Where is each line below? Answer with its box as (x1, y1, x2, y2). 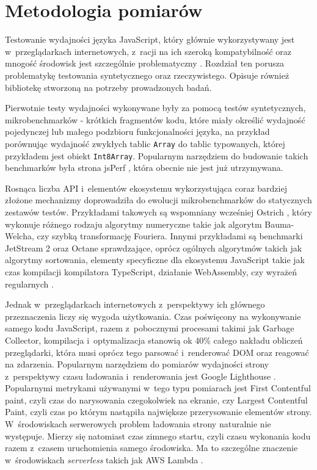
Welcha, (5, 230, 34, 242)
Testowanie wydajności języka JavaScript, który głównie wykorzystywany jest (5, 33, 295, 46)
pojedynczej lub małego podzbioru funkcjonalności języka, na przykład (5, 125, 270, 138)
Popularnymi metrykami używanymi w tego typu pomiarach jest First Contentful (5, 381, 311, 394)
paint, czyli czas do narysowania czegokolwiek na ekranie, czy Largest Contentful (5, 393, 308, 406)
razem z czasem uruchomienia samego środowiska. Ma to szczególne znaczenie (5, 441, 298, 454)
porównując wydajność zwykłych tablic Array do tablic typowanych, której (5, 137, 285, 150)
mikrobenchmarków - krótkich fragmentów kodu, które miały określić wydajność (5, 113, 305, 126)
